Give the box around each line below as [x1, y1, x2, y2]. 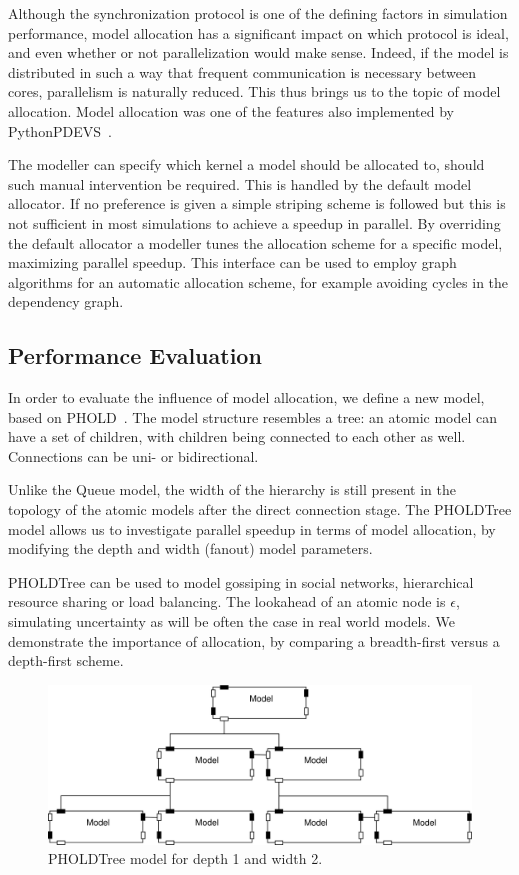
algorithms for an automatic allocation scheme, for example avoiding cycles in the [8, 271, 509, 292]
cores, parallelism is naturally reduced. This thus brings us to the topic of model [8, 81, 501, 102]
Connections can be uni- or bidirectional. [8, 445, 259, 466]
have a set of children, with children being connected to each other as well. [8, 426, 466, 447]
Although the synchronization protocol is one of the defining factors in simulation [8, 3, 508, 23]
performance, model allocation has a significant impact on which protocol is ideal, [8, 22, 509, 43]
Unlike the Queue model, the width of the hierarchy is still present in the [8, 479, 456, 500]
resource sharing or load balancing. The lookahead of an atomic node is [8, 591, 446, 612]
